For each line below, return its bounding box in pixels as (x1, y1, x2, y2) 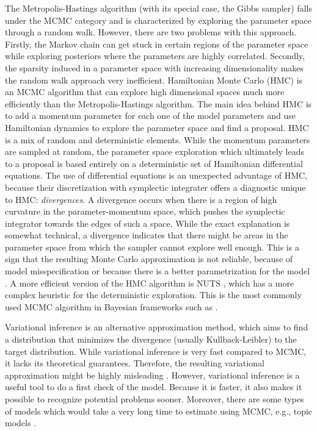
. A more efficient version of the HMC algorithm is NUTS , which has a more (5, 276, 294, 289)
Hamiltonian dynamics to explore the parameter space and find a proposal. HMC (5, 121, 309, 134)
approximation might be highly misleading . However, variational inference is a (5, 368, 300, 381)
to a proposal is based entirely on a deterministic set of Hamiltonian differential (5, 157, 303, 169)
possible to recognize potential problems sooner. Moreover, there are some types (5, 393, 304, 405)
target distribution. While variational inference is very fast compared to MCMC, (5, 344, 307, 357)
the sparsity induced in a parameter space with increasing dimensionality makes (5, 61, 304, 74)
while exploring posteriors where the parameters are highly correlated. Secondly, (5, 49, 305, 62)
